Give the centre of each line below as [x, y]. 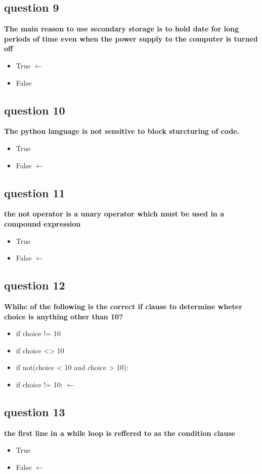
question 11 [35, 192]
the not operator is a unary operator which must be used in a [114, 214]
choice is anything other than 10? [63, 316]
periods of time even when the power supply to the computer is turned [131, 38]
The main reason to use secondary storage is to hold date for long [122, 29]
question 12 [35, 285]
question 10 [35, 110]
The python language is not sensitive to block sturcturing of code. [122, 131]
